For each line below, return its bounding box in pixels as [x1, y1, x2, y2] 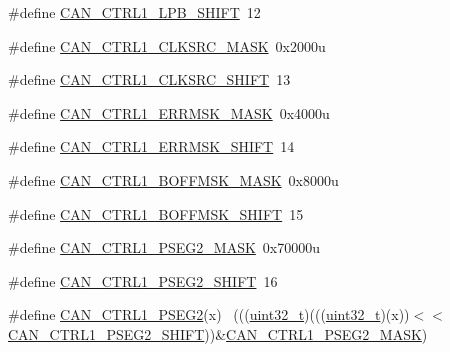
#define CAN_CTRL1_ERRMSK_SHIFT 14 [8, 136, 295, 157]
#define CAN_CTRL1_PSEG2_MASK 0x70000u [8, 237, 321, 258]
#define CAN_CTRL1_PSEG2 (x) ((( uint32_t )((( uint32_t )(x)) [8, 304, 410, 325]
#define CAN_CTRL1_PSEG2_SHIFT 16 [8, 270, 278, 291]
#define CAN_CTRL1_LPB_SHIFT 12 [8, 2, 261, 22]
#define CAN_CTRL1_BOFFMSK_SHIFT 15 [8, 203, 304, 224]
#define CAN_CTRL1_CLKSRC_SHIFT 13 [8, 69, 291, 90]
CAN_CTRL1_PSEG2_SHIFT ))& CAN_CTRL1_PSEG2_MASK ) [8, 323, 428, 344]
